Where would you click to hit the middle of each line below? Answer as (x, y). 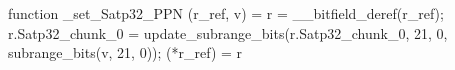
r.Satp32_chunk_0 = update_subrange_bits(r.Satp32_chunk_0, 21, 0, (228, 32)
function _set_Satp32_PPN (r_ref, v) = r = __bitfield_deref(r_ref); (226, 13)
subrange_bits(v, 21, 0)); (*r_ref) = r (125, 52)
